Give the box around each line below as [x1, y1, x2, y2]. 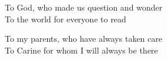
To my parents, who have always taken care [5, 32, 162, 45]
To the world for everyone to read [5, 12, 126, 25]
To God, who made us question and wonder [5, 1, 163, 14]
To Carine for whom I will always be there [5, 44, 158, 56]
